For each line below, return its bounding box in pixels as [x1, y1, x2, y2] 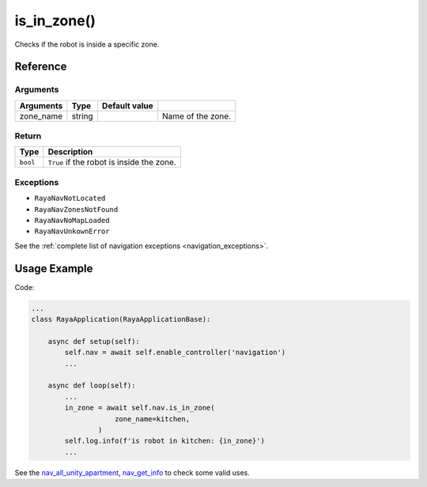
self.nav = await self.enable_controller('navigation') [64, 348, 286, 357]
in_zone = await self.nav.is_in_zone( [64, 403, 215, 413]
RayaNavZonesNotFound [34, 205, 119, 213]
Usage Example [14, 262, 93, 275]
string [71, 111, 94, 122]
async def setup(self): [47, 337, 140, 345]
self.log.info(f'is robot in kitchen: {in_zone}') [64, 436, 265, 446]
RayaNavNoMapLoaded [34, 216, 110, 225]
